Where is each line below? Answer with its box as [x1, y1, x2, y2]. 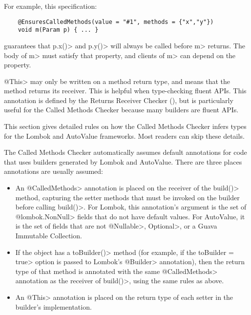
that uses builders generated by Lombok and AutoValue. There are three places [4, 156, 242, 167]
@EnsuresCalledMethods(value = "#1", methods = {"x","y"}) [18, 18, 214, 25]
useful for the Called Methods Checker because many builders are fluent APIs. [4, 105, 239, 115]
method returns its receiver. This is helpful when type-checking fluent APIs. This [4, 85, 247, 96]
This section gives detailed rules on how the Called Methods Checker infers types [4, 121, 247, 131]
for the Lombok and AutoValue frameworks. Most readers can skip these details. [4, 130, 245, 141]
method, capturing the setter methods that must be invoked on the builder [15, 192, 240, 202]
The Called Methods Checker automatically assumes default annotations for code [4, 147, 247, 157]
